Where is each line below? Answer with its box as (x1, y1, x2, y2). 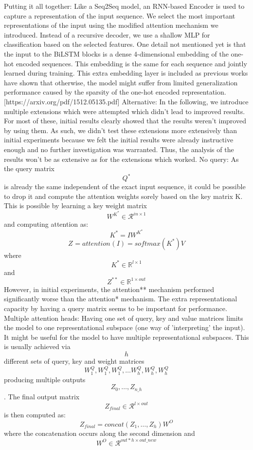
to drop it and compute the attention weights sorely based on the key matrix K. (4, 191, 243, 201)
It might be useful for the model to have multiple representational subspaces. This (4, 332, 249, 342)
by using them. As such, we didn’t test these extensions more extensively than (4, 125, 237, 135)
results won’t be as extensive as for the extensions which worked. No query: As (4, 154, 239, 164)
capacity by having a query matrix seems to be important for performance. (4, 303, 227, 313)
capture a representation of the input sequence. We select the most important (4, 10, 235, 20)
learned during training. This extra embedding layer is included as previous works (4, 68, 248, 78)
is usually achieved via (4, 341, 71, 352)
